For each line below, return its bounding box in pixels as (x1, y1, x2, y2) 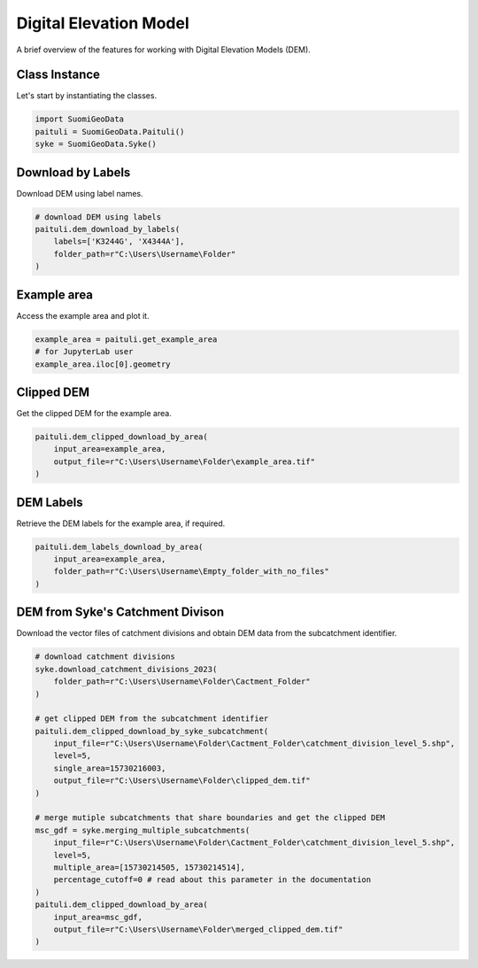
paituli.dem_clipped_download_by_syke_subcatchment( (35, 726, 269, 736)
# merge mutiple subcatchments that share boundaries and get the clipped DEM (35, 813, 385, 823)
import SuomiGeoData (35, 114, 124, 124)
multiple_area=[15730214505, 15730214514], (53, 862, 245, 872)
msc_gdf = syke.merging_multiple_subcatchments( (35, 825, 251, 835)
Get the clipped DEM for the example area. (16, 408, 172, 419)
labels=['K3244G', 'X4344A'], (53, 236, 185, 247)
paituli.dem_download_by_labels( (35, 224, 181, 235)
